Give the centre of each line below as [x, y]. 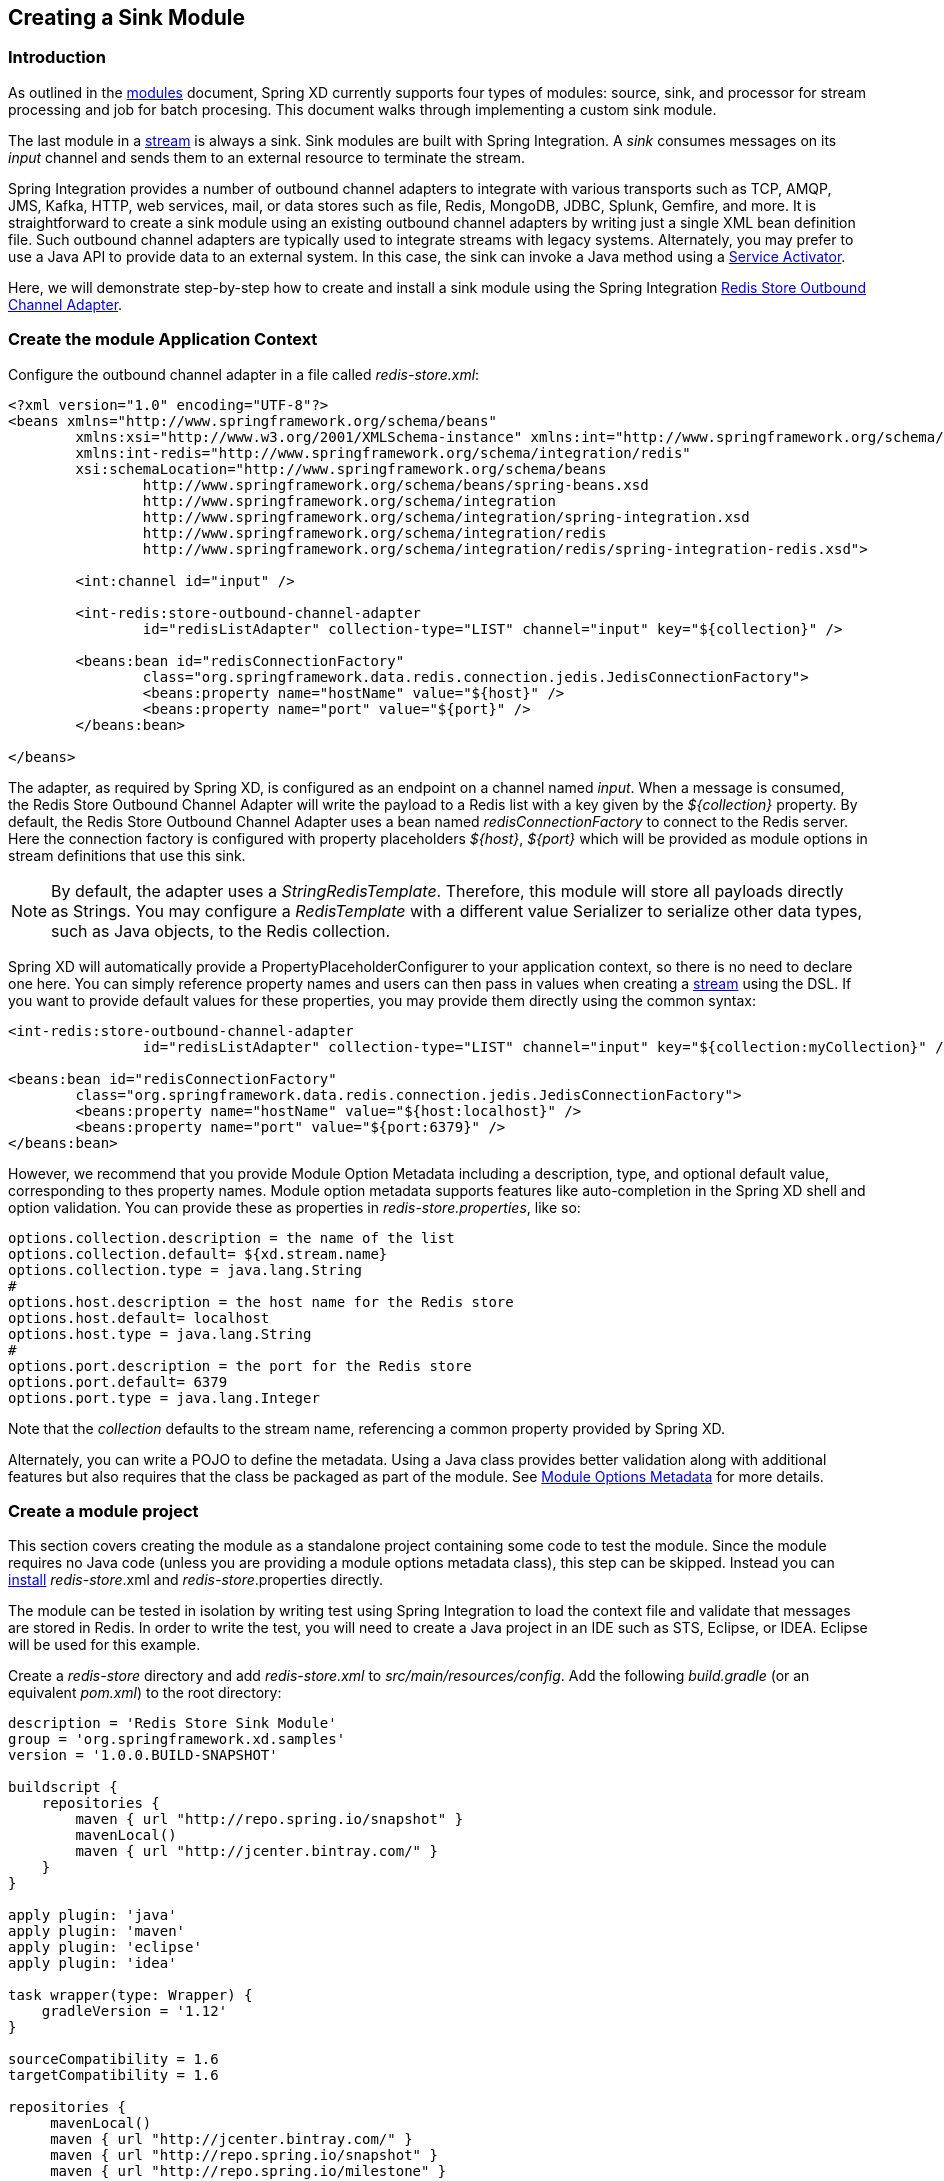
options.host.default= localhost [139, 1317]
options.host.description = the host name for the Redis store [261, 1301]
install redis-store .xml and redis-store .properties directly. [195, 1580]
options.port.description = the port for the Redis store [240, 1365]
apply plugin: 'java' [92, 1915]
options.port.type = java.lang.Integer [164, 1397]
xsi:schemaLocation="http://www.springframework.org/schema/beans [341, 468]
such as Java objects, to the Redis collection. [221, 930]
